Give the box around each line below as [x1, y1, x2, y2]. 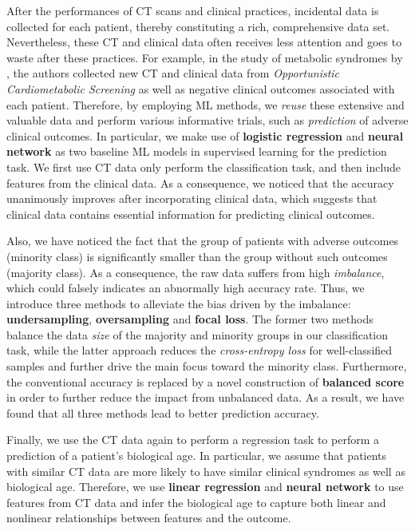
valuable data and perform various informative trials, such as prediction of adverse [6, 112, 409, 129]
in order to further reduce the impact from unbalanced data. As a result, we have [6, 389, 405, 406]
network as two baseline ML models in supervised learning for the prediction [6, 143, 387, 160]
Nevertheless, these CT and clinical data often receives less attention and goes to [6, 34, 402, 50]
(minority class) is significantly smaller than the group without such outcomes [6, 248, 388, 264]
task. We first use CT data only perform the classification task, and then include [6, 158, 401, 175]
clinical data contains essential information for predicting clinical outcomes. [6, 205, 375, 222]
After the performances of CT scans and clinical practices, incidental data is [6, 2, 379, 18]
